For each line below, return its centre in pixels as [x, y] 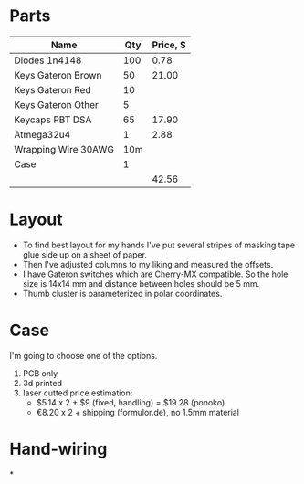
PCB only [40, 373]
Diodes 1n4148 [48, 60]
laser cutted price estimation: [78, 393]
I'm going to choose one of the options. [84, 355]
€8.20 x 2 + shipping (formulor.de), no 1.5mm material [138, 412]
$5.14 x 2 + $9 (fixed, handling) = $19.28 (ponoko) [131, 402]
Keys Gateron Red [52, 89]
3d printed [42, 383]
